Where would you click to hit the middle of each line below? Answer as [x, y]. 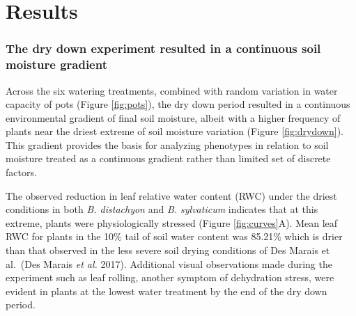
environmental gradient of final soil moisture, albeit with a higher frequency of [173, 117]
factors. [21, 172]
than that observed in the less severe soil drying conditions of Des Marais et [168, 250]
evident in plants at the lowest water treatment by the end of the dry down [167, 291]
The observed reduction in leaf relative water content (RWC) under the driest [171, 195]
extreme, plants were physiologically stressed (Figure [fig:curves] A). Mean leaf [172, 222]
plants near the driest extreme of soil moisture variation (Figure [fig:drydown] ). [175, 131]
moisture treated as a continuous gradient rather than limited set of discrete [168, 158]
